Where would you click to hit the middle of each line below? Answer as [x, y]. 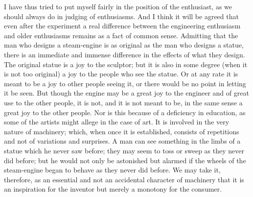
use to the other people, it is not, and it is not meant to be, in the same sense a [123, 102]
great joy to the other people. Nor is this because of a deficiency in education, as [125, 112]
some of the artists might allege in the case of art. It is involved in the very [117, 122]
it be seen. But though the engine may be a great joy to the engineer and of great [126, 93]
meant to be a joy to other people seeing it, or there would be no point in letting [125, 83]
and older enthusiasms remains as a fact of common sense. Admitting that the [121, 35]
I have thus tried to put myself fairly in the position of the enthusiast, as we [118, 6]
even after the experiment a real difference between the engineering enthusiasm [122, 26]
